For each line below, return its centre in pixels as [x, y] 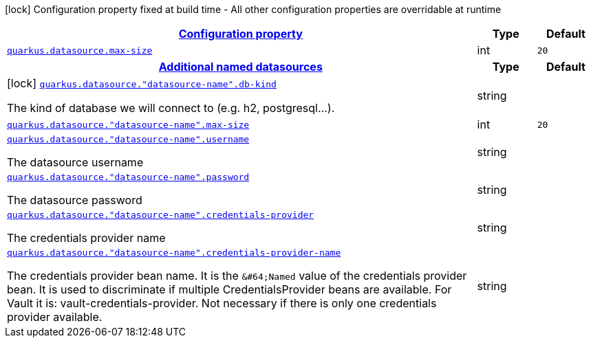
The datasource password [75, 200]
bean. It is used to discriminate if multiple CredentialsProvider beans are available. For [229, 289]
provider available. [55, 317]
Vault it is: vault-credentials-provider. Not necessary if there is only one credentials [222, 303]
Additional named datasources [240, 67]
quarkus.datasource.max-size [80, 50]
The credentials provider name [86, 238]
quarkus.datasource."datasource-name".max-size [128, 124]
